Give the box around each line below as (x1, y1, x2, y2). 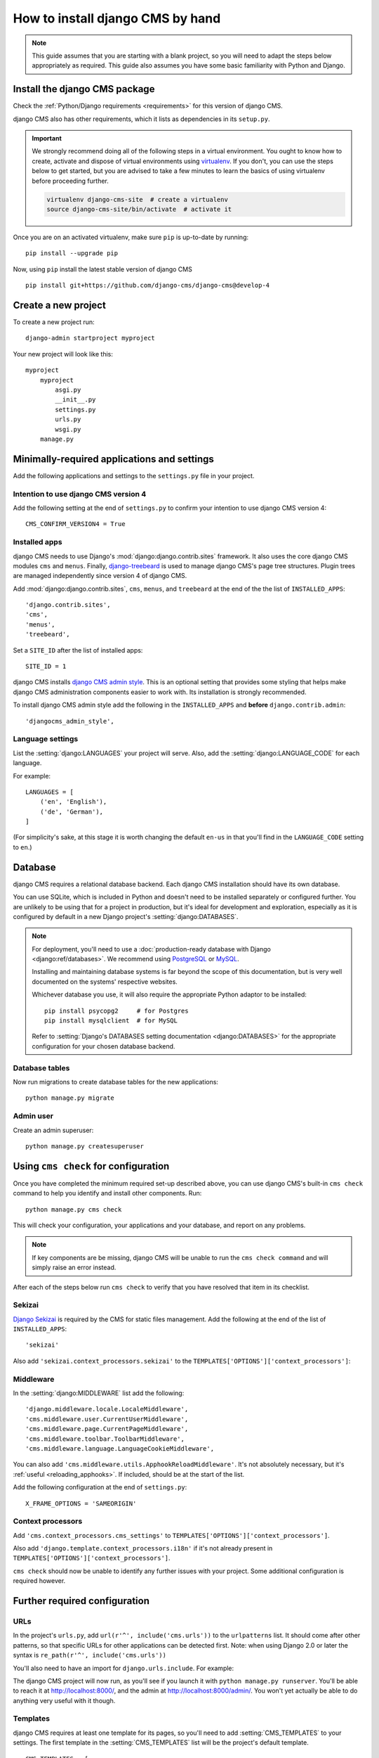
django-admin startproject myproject (25, 334, 156, 342)
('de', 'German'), (39, 807, 104, 816)
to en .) (13, 842, 32, 851)
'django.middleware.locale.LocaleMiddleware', (25, 1405, 189, 1413)
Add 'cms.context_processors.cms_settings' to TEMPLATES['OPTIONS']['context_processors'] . (13, 1531, 330, 1539)
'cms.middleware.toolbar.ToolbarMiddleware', (25, 1435, 185, 1443)
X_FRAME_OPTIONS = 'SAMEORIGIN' (25, 1499, 137, 1508)
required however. (13, 1577, 66, 1585)
